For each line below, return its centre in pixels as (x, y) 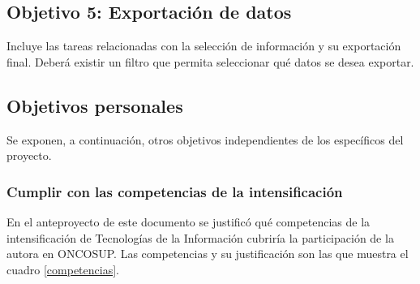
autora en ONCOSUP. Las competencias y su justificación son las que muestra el (208, 254)
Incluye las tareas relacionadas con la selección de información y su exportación (204, 46)
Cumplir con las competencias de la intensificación (175, 191)
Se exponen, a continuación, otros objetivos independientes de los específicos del (205, 139)
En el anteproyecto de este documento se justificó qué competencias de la (189, 222)
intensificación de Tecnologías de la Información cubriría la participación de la (200, 237)
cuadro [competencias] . (63, 269)
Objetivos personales (95, 105)
